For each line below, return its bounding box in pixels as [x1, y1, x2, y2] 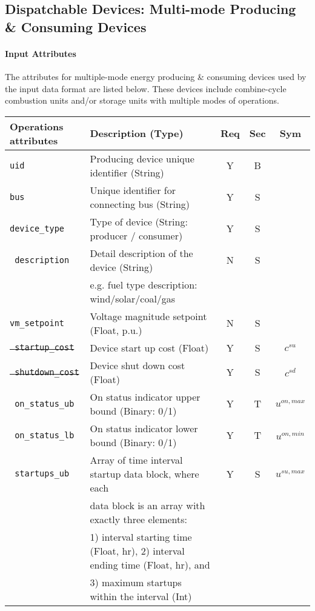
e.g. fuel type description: [90, 277, 197, 292]
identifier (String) [90, 165, 164, 179]
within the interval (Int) [90, 589, 192, 603]
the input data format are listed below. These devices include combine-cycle [5, 82, 287, 95]
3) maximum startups [90, 575, 182, 589]
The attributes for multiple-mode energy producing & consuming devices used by [5, 70, 307, 82]
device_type [10, 223, 65, 233]
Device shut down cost [90, 358, 185, 372]
